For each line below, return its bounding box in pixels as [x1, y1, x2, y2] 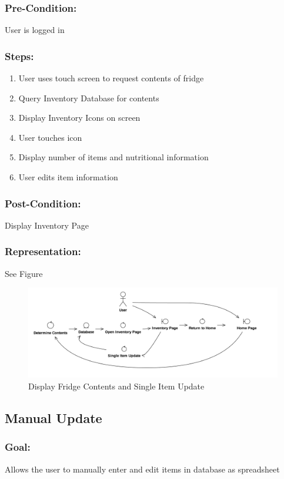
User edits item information [18, 171, 118, 183]
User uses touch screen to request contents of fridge [18, 72, 204, 84]
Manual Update [5, 409, 102, 427]
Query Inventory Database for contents [18, 91, 159, 104]
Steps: [5, 48, 34, 63]
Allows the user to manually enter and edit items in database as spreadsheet [5, 463, 280, 475]
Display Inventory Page [5, 219, 89, 231]
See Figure [5, 267, 43, 279]
